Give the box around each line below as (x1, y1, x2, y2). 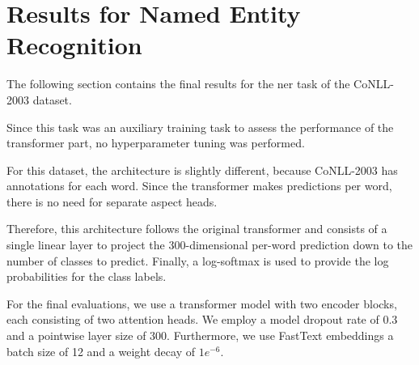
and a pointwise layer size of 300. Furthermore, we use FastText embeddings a (6, 327, 394, 344)
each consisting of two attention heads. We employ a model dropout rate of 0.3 (6, 311, 398, 328)
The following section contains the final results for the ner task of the (6, 75, 350, 92)
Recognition (6, 28, 142, 62)
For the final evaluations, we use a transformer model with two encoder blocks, (6, 295, 397, 312)
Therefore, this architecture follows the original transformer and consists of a (6, 220, 387, 237)
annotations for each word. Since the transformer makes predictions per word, (6, 177, 392, 194)
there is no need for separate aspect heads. (6, 193, 218, 210)
